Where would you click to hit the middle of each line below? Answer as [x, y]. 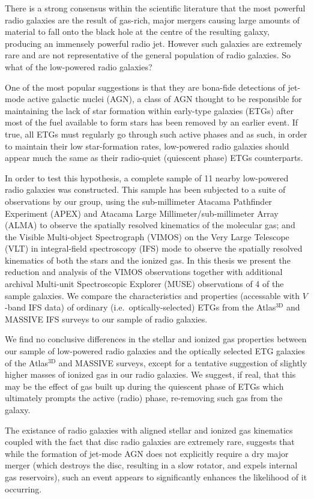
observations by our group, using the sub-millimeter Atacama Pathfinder [138, 201]
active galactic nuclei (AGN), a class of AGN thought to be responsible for [165, 99]
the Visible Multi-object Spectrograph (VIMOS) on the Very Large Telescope [147, 236]
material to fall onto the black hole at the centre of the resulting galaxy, [137, 32]
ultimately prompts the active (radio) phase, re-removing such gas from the [144, 398]
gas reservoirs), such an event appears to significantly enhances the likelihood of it [156, 476]
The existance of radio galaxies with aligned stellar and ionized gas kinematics [149, 430]
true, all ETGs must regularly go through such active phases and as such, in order [156, 134]
